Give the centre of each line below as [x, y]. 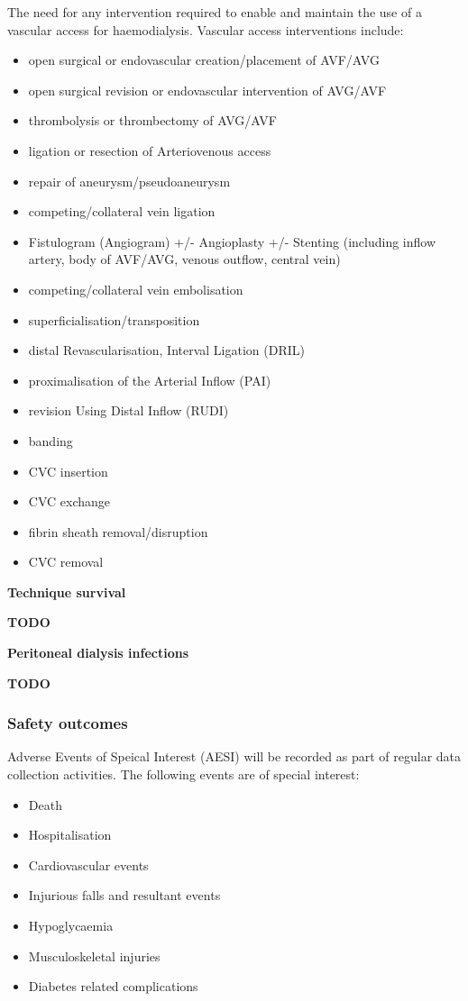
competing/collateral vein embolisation [136, 289]
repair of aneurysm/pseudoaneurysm [129, 181]
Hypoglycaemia [71, 926]
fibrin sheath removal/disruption [118, 531]
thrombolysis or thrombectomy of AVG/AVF [152, 120]
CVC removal [66, 562]
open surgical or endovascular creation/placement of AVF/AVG [204, 60]
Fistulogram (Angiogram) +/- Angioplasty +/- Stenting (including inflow [232, 241]
